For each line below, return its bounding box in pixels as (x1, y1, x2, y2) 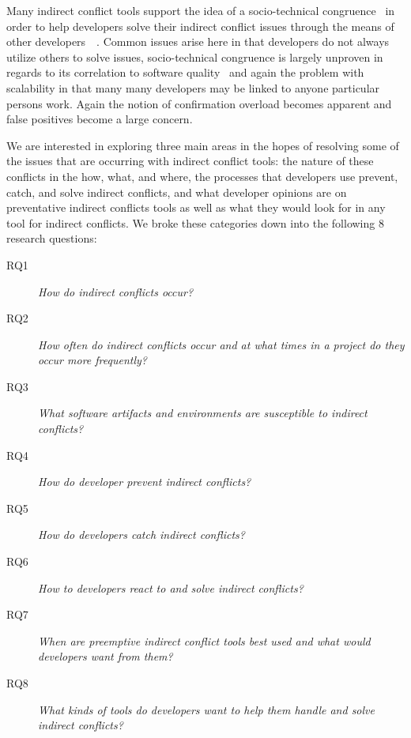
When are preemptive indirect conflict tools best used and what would (38, 632, 371, 649)
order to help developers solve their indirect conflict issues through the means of (6, 17, 394, 34)
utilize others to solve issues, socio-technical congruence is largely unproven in (6, 48, 383, 65)
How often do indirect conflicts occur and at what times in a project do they (38, 336, 405, 352)
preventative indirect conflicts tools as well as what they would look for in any (6, 199, 386, 216)
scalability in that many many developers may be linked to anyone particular (6, 79, 380, 96)
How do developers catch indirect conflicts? (38, 526, 245, 543)
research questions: (6, 230, 97, 247)
